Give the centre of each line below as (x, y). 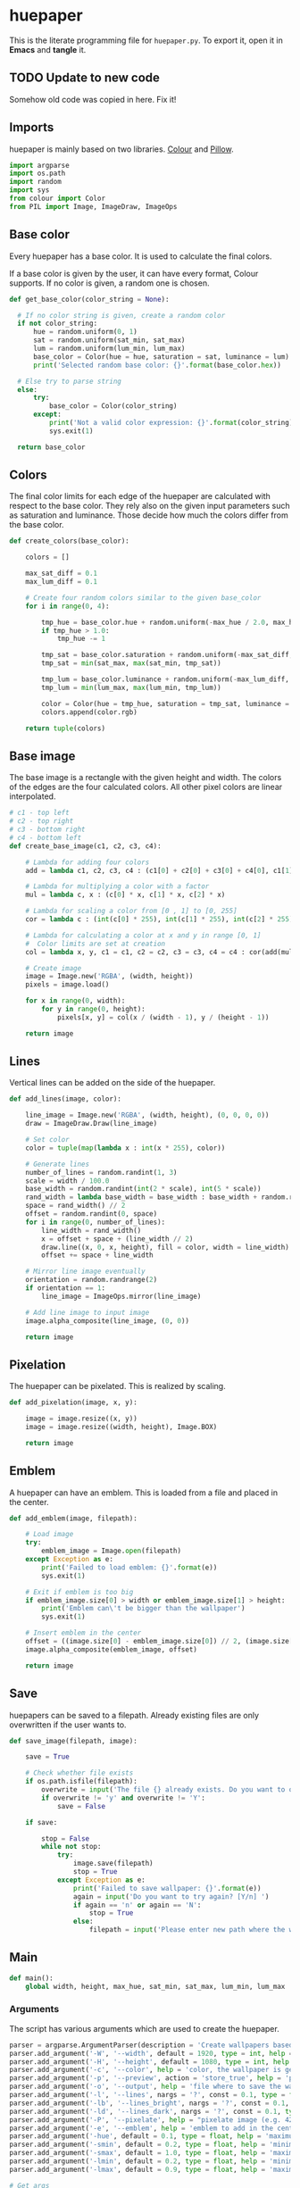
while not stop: (71, 1847)
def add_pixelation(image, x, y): (74, 1402)
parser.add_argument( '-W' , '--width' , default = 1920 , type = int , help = (151, 2053)
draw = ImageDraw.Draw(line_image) (92, 1124)
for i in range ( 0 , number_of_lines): (96, 1222)
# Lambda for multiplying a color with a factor (117, 886)
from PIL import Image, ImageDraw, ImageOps (93, 206)
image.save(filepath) (113, 1864)
